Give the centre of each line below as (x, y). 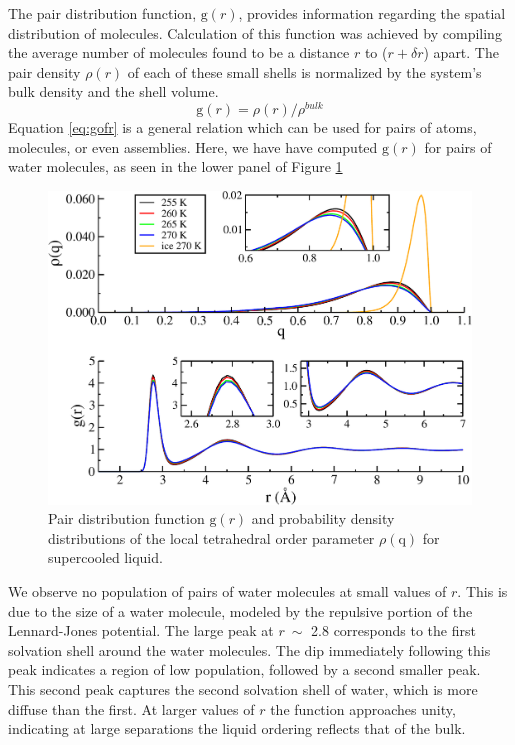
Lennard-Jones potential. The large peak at (141, 630)
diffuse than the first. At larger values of (131, 708)
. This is (482, 590)
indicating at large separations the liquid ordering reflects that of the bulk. (237, 728)
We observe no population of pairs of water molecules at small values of (227, 590)
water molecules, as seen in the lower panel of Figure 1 (175, 166)
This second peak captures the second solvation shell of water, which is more (243, 688)
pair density (44, 71)
